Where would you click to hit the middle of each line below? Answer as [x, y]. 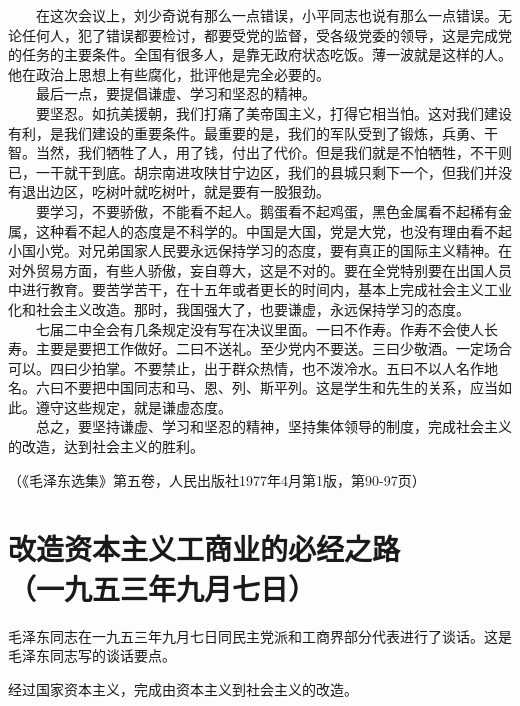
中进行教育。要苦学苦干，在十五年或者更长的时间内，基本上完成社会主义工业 [260, 289]
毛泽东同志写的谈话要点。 [92, 655]
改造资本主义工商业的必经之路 [204, 548]
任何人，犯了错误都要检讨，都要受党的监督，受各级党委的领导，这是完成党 [266, 34]
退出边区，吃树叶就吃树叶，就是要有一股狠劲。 [175, 191]
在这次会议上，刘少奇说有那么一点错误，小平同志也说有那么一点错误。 [266, 15]
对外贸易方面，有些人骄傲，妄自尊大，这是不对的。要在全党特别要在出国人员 [260, 269]
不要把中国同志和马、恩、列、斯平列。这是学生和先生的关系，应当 [280, 387]
